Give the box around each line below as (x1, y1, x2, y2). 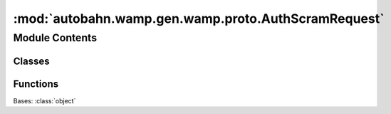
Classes (13, 55, 50, 67)
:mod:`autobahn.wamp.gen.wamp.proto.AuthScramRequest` (13, 11, 385, 26)
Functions (13, 78, 59, 90)
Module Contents (13, 31, 98, 44)
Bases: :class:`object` (13, 96, 76, 105)
